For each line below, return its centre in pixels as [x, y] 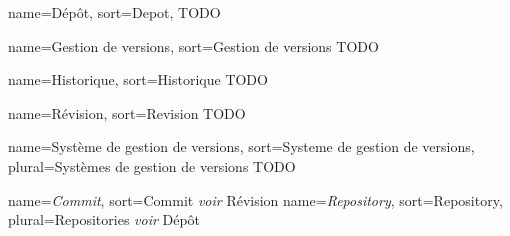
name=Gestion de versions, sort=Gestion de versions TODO [193, 45]
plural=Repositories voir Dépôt [104, 219]
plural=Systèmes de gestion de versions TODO [152, 165]
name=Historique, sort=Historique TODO [138, 79]
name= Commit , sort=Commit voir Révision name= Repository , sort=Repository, [255, 199]
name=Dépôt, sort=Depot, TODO [114, 12]
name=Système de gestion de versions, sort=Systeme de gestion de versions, [241, 146]
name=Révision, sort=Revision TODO [127, 112]
